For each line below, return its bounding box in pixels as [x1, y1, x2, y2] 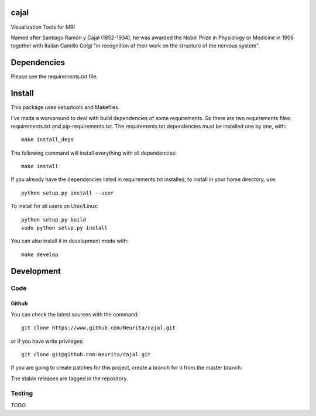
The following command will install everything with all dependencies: [11, 149, 177, 156]
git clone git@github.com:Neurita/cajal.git [21, 351, 152, 357]
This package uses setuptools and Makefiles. [11, 104, 120, 111]
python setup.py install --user [21, 189, 114, 196]
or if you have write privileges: [11, 337, 84, 345]
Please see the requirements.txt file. [11, 73, 98, 80]
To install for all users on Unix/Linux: [11, 203, 99, 210]
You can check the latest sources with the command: [11, 311, 139, 318]
